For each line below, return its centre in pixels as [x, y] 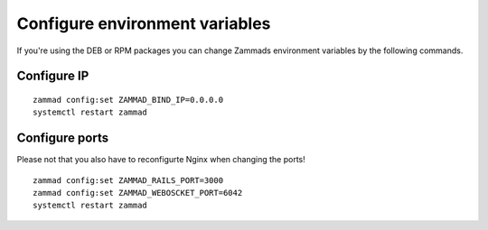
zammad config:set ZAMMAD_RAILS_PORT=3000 [128, 180]
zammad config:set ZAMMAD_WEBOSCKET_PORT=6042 [138, 193]
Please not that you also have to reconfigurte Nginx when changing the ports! [161, 160]
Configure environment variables [144, 23]
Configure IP [53, 76]
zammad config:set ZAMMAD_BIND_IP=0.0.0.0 [128, 100]
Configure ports [62, 138]
